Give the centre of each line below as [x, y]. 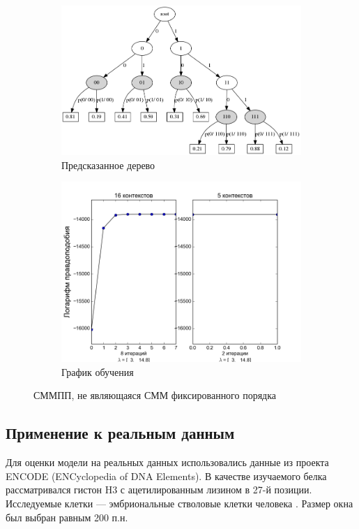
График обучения [98, 371]
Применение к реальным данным [120, 433]
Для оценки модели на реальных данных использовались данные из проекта [167, 462]
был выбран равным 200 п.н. [67, 517]
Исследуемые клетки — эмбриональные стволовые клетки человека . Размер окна [179, 503]
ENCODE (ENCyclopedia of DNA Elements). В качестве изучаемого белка [166, 476]
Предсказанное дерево [108, 165]
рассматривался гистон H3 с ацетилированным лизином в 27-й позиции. [159, 490]
